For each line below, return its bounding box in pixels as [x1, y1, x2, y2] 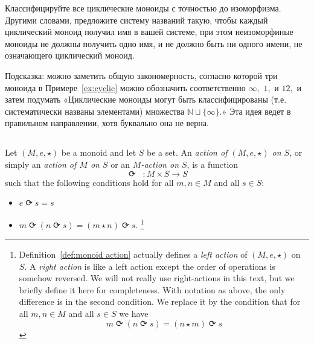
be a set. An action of [147, 146, 228, 159]
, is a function [187, 158, 239, 170]
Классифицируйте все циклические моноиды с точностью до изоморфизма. [5, 2, 281, 14]
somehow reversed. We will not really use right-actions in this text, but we [19, 272, 295, 284]
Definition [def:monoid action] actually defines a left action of [19, 247, 248, 260]
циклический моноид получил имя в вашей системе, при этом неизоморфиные [5, 25, 293, 38]
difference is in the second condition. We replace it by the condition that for [19, 295, 301, 308]
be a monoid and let [61, 146, 136, 159]
